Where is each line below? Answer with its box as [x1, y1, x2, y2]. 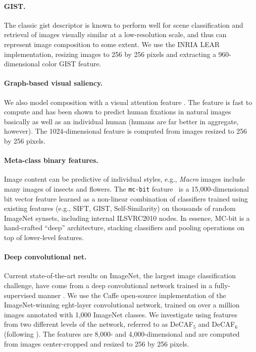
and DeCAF [198, 319, 235, 329]
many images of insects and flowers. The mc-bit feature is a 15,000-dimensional [4, 183, 249, 194]
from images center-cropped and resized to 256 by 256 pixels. [4, 338, 189, 349]
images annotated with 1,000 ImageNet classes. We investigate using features [4, 309, 238, 319]
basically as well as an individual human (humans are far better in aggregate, [4, 116, 239, 126]
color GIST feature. [42, 58, 102, 69]
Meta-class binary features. [4, 155, 99, 165]
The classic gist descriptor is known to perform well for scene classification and [4, 19, 243, 30]
